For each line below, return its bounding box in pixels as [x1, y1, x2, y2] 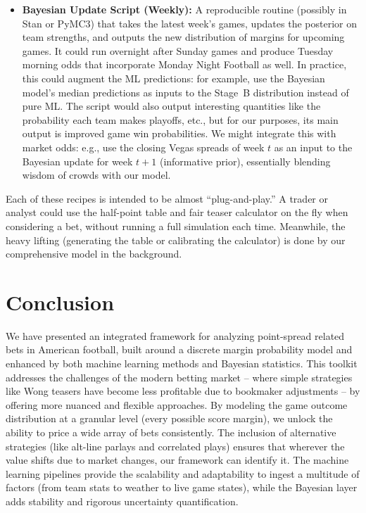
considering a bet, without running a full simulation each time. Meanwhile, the [6, 218, 346, 233]
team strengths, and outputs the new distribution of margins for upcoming [22, 30, 345, 44]
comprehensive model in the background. [6, 246, 182, 261]
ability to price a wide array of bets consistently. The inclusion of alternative [6, 424, 336, 439]
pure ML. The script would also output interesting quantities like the [22, 99, 321, 113]
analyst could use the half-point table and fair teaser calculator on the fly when [6, 205, 348, 220]
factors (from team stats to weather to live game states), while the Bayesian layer [6, 480, 358, 495]
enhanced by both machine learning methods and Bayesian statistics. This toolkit [6, 356, 358, 370]
